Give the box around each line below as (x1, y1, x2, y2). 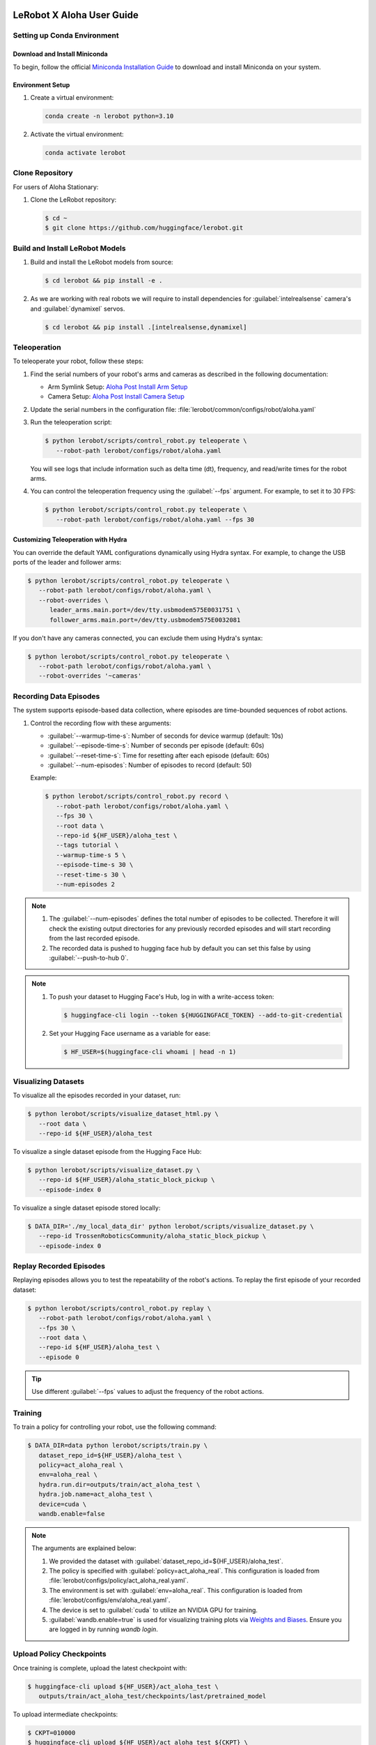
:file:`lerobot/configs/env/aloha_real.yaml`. (49, 1596, 171, 1605)
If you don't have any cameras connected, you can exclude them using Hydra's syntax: (13, 634, 263, 642)
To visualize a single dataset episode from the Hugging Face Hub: (13, 1148, 202, 1156)
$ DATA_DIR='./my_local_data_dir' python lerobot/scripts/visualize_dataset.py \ (27, 1222, 315, 1230)
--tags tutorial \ (56, 841, 119, 849)
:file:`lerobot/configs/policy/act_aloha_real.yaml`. (49, 1576, 189, 1584)
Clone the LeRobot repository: (30, 195, 117, 204)
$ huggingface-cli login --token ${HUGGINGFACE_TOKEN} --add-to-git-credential (63, 1011, 343, 1019)
